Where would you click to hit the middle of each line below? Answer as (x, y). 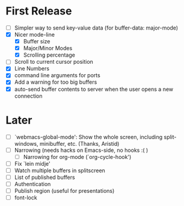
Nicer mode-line (35, 35)
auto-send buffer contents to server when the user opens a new (94, 89)
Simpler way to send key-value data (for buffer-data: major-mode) (96, 28)
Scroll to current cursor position (54, 62)
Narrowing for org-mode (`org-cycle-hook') (77, 157)
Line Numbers (32, 69)
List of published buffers (45, 177)
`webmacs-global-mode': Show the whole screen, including (88, 137)
